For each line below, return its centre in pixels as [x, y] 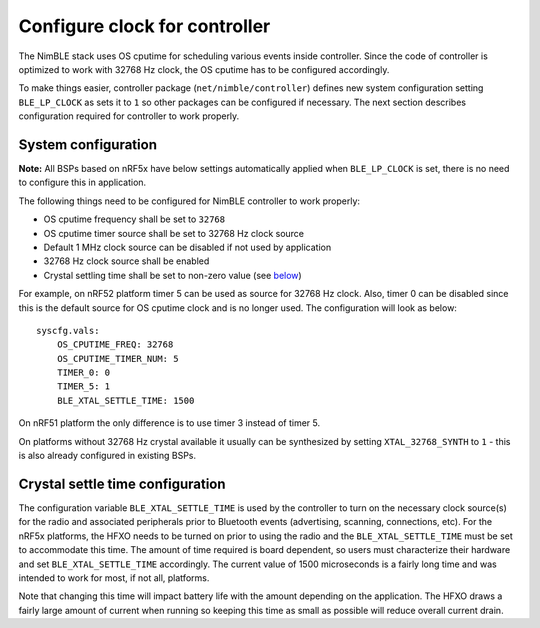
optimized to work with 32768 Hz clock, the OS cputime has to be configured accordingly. [204, 69]
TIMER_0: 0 [83, 373]
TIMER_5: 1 [83, 386]
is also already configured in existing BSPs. [107, 456]
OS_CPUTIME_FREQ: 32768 [115, 344]
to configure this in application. [82, 182]
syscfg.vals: [68, 330]
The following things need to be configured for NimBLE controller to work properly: [189, 201]
